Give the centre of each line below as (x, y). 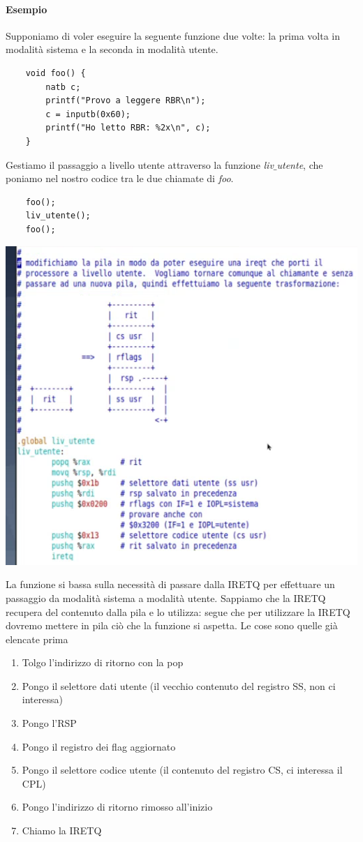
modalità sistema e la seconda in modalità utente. (112, 49)
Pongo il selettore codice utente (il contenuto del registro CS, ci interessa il (182, 770)
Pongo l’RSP (49, 723)
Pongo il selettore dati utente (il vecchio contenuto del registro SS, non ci (179, 685)
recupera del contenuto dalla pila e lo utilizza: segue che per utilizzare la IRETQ (178, 611)
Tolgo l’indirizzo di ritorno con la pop (103, 662)
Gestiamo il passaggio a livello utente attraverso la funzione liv (140, 164)
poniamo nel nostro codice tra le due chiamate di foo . (120, 178)
